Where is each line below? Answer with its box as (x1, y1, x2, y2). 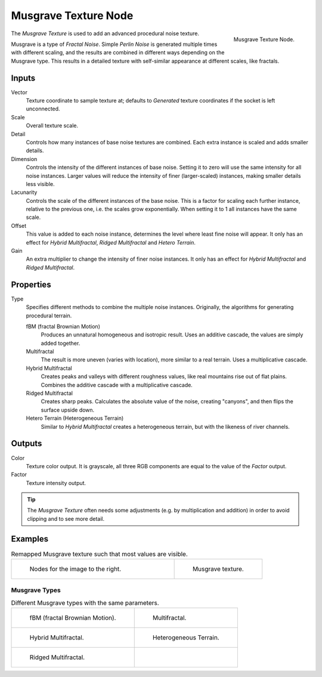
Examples (11, 534, 49, 544)
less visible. (26, 180, 55, 187)
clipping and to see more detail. (27, 515, 105, 522)
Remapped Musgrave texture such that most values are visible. (11, 549, 188, 558)
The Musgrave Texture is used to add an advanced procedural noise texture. (11, 30, 200, 37)
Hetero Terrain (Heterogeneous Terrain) (26, 415, 124, 422)
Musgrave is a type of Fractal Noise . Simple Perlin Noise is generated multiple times (11, 41, 218, 48)
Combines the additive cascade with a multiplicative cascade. (41, 381, 193, 388)
